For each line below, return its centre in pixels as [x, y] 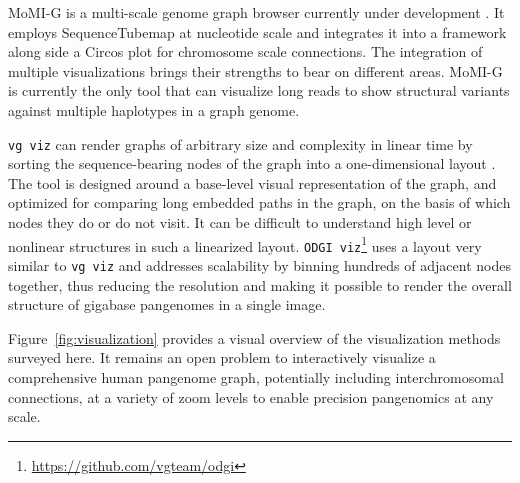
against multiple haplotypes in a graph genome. [154, 109]
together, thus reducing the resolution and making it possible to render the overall [260, 284]
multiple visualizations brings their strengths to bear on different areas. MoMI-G [255, 70]
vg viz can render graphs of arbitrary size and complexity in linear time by [240, 143]
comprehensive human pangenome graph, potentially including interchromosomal [256, 376]
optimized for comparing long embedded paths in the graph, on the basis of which [259, 202]
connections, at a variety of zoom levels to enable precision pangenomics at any [251, 396]
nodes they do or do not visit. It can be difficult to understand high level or [240, 222]
